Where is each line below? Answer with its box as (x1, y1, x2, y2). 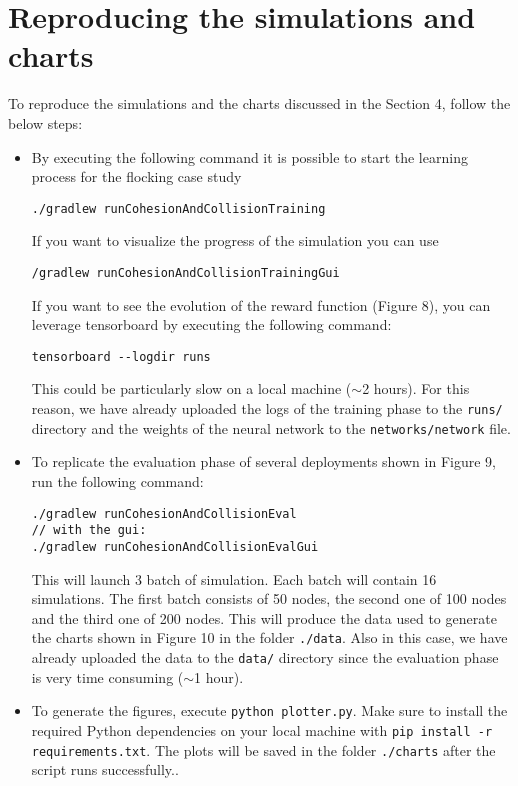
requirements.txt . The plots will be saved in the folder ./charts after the (31, 739, 496, 760)
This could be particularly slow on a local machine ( (31, 378, 352, 399)
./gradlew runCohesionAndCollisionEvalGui (31, 539, 319, 554)
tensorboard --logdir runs (31, 349, 211, 364)
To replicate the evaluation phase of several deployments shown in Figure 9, (31, 451, 496, 472)
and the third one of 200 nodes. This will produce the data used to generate (31, 607, 497, 628)
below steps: (8, 112, 83, 133)
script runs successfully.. (31, 759, 179, 780)
